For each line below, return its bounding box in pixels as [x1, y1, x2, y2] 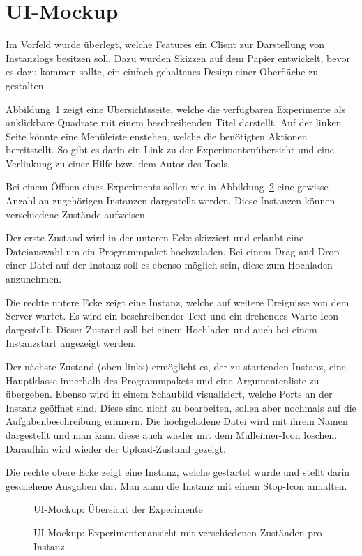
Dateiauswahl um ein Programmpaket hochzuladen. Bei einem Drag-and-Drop [6, 243, 340, 258]
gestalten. [6, 77, 47, 92]
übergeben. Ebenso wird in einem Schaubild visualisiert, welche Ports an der [6, 386, 333, 401]
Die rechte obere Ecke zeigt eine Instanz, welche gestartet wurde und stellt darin [6, 465, 350, 479]
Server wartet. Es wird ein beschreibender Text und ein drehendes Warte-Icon [6, 308, 339, 323]
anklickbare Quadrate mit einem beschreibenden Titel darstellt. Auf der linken [6, 115, 342, 130]
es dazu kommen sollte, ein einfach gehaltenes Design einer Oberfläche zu [6, 64, 319, 79]
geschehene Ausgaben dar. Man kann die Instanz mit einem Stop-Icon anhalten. [6, 478, 347, 493]
